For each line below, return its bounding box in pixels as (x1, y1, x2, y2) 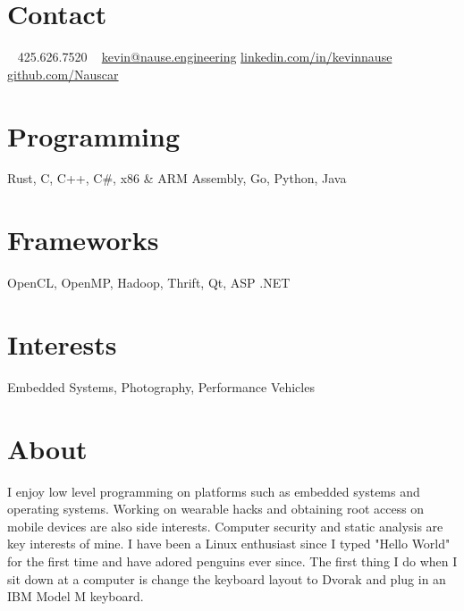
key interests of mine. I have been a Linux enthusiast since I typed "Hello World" (7, 534, 451, 553)
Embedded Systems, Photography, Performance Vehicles (7, 377, 315, 396)
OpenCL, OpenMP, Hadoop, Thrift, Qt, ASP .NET (7, 273, 291, 292)
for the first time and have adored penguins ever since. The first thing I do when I (7, 551, 458, 570)
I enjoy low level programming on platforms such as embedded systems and (7, 481, 420, 500)
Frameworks (7, 222, 159, 258)
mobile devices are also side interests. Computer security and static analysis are (7, 516, 443, 535)
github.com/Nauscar (7, 64, 119, 83)
